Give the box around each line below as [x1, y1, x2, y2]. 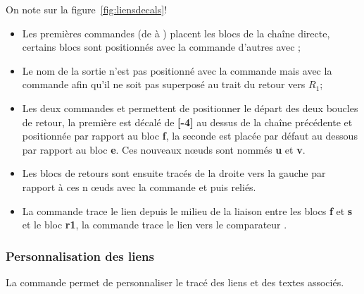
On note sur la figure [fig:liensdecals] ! [6, 2, 168, 16]
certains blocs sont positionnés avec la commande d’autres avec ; [22, 39, 301, 54]
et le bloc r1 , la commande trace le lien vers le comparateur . [22, 217, 287, 232]
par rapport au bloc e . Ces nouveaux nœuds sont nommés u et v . [22, 142, 306, 157]
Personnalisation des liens [6, 247, 154, 264]
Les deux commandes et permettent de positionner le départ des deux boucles [22, 100, 358, 115]
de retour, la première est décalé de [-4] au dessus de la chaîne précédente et [22, 114, 353, 129]
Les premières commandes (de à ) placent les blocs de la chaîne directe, [22, 25, 330, 40]
